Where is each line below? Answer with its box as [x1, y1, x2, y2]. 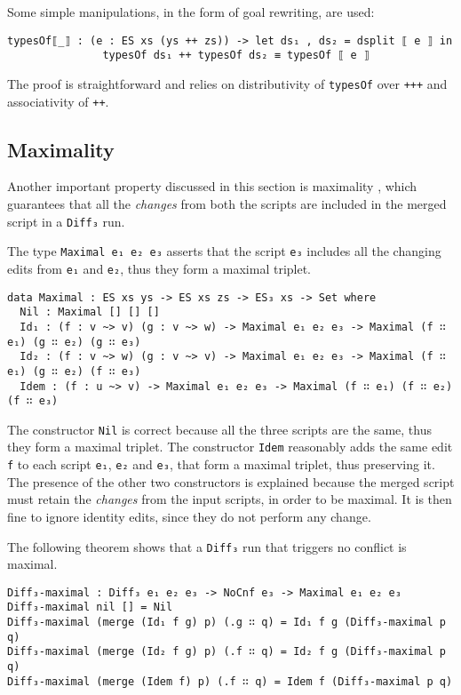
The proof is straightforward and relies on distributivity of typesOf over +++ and [7, 74, 448, 92]
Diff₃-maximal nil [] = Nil [7, 601, 173, 614]
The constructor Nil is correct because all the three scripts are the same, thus [7, 419, 433, 438]
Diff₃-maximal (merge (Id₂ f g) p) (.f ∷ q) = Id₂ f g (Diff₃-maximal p [7, 645, 446, 659]
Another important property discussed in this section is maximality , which [7, 177, 417, 196]
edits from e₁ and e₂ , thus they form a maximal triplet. [7, 259, 312, 277]
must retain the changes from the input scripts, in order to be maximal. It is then [7, 490, 452, 508]
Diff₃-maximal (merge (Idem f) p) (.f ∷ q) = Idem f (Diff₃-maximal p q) [7, 675, 453, 688]
